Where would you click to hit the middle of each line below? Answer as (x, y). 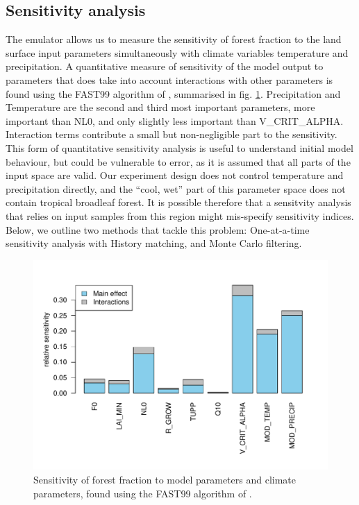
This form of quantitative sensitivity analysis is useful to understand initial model (179, 147)
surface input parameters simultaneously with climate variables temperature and (177, 52)
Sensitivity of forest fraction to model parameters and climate (165, 479)
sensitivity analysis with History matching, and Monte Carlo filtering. (154, 243)
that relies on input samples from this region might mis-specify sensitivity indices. (180, 215)
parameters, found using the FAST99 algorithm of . (143, 493)
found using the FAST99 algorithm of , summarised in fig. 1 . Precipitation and (173, 93)
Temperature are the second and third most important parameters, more (160, 107)
